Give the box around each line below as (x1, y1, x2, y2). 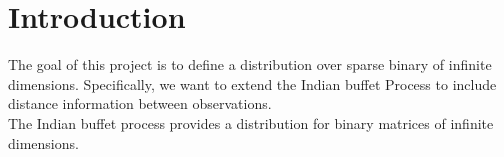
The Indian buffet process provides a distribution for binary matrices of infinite (8, 112, 494, 133)
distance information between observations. (8, 93, 272, 114)
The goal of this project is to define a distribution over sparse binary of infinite (8, 54, 492, 75)
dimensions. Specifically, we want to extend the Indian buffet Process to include (8, 73, 497, 94)
